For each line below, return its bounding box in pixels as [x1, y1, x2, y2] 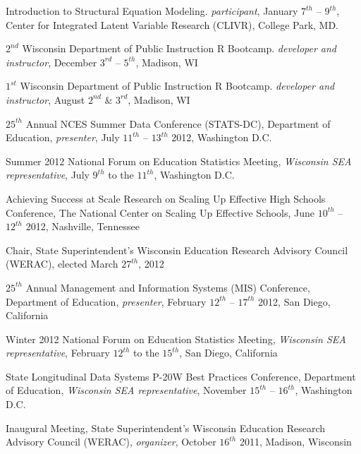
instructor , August [6, 92, 85, 107]
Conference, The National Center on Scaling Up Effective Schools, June [6, 205, 315, 220]
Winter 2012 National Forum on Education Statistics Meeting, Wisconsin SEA [6, 331, 346, 346]
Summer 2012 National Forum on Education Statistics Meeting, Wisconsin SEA [6, 153, 352, 168]
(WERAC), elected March [6, 256, 118, 271]
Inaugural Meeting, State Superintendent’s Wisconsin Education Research [6, 420, 326, 435]
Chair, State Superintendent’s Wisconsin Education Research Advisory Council [6, 242, 348, 257]
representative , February [6, 345, 110, 360]
